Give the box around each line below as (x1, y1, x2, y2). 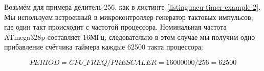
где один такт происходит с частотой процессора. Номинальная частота (4, 21, 227, 32)
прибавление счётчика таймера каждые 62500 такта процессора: (4, 41, 203, 52)
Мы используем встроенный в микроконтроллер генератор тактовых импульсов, (4, 11, 253, 22)
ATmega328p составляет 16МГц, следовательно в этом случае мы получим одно (4, 31, 255, 42)
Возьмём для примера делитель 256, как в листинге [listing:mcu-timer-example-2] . (4, 2, 261, 12)
